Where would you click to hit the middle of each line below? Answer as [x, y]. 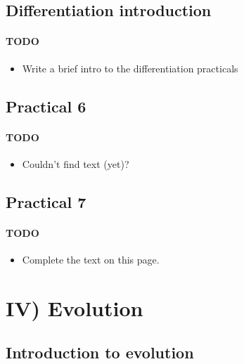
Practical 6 [46, 106]
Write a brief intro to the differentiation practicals [130, 68]
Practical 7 [46, 201]
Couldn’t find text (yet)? [76, 163]
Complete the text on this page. [91, 259]
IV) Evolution [75, 307]
